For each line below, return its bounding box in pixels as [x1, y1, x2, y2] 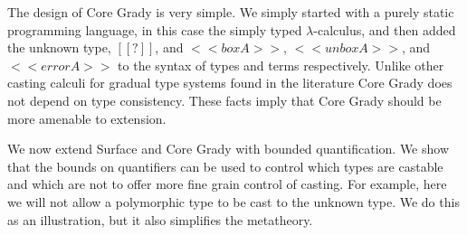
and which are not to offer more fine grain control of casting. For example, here [7, 174, 447, 193]
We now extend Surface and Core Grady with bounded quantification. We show [7, 139, 450, 158]
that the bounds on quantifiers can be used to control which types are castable [7, 156, 443, 175]
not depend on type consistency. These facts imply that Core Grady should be [7, 90, 442, 109]
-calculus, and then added [313, 20, 456, 39]
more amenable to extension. [7, 108, 167, 127]
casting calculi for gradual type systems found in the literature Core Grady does [7, 73, 453, 92]
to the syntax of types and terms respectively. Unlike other [118, 55, 444, 74]
